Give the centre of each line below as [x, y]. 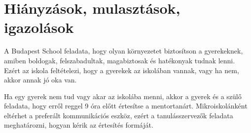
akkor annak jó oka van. [40, 80]
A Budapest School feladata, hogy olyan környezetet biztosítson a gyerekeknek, [124, 51]
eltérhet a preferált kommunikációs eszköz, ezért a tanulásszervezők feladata [119, 115]
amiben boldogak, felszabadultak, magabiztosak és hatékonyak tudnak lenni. [120, 60]
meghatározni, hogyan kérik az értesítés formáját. [79, 125]
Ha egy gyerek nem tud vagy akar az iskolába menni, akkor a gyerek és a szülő [123, 96]
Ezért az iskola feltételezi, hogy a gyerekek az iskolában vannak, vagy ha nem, [122, 70]
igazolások [39, 27]
